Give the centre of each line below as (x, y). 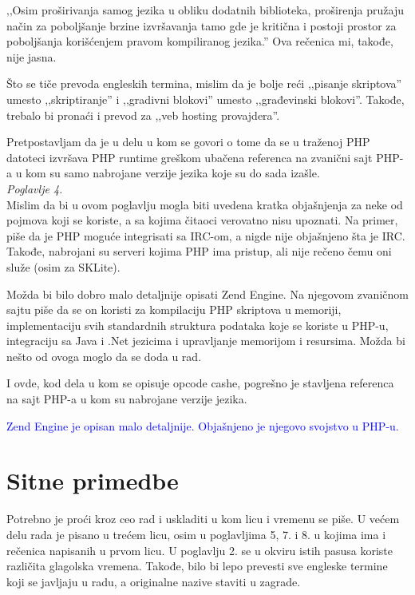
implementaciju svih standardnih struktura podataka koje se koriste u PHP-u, (198, 325)
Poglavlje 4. (35, 188)
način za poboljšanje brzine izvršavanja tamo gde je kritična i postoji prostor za (202, 25)
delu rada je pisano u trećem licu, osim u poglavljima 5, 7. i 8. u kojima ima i (196, 534)
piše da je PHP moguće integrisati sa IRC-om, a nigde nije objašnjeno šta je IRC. (206, 235)
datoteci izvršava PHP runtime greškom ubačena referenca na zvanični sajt (190, 157)
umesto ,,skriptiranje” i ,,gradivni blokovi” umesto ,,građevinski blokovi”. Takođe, (206, 99)
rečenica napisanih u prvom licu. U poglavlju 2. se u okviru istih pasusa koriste (200, 550)
